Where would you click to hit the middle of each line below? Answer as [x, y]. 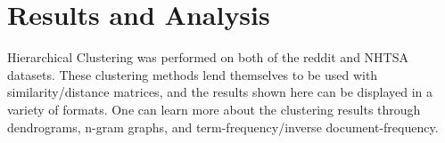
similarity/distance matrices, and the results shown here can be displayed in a [220, 92]
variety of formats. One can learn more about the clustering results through [214, 109]
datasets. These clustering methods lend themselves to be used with [193, 74]
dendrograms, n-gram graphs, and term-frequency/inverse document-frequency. [223, 127]
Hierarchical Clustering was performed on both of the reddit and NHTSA [208, 57]
